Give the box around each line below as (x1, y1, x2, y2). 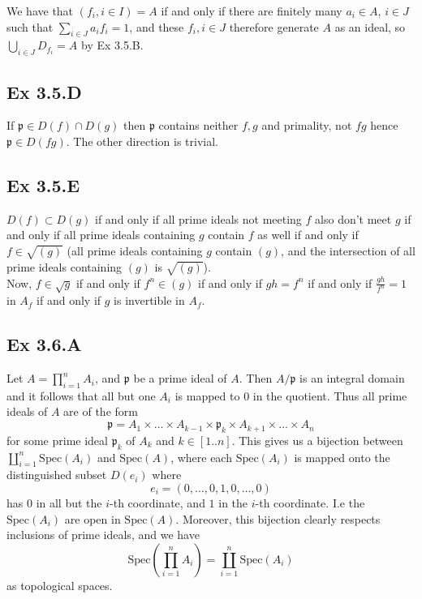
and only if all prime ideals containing (6, 226, 196, 243)
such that (6, 18, 54, 35)
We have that (6, 2, 74, 19)
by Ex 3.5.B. (80, 36, 144, 53)
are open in (64, 510, 121, 527)
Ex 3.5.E (6, 172, 80, 197)
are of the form (63, 403, 138, 420)
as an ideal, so (334, 18, 406, 35)
